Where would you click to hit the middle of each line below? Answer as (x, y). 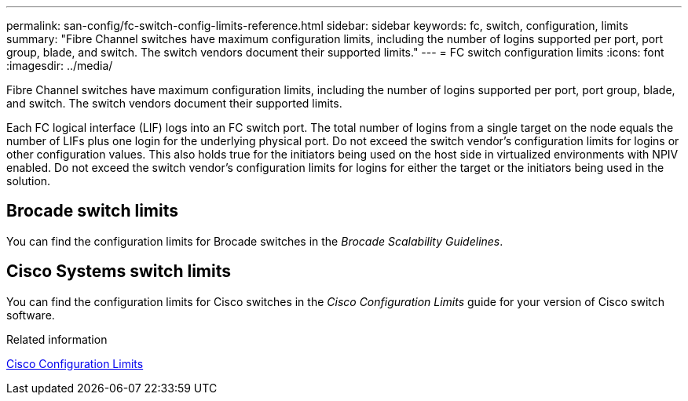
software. (31, 315)
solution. (29, 181)
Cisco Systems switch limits (119, 272)
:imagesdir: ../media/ (60, 66)
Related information (57, 339)
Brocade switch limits (93, 211)
